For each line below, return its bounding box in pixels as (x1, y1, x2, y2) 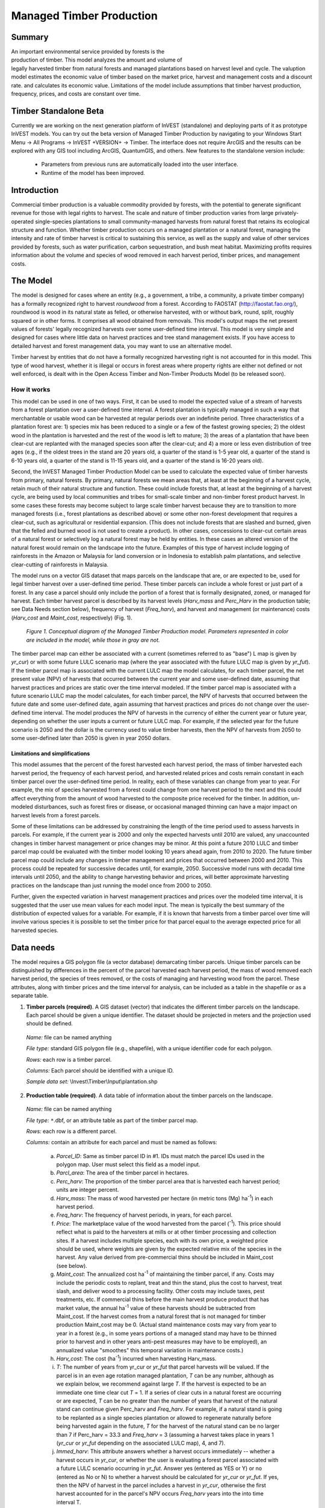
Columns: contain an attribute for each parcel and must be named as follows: (26, 1139, 218, 1146)
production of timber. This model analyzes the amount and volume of (11, 56, 183, 63)
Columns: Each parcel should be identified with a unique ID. (26, 1066, 174, 1074)
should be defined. (26, 1020, 73, 1027)
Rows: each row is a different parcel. (26, 1127, 117, 1135)
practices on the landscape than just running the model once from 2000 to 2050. (11, 881, 212, 889)
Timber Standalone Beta (11, 106, 104, 116)
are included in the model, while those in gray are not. (26, 636, 160, 644)
